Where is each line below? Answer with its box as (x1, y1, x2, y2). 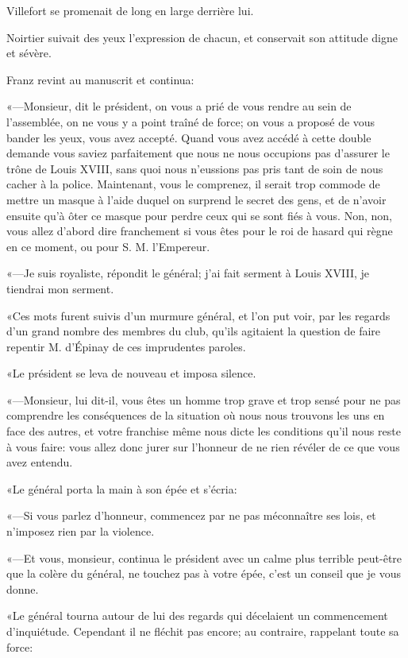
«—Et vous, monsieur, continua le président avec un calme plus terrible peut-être (6, 549, 402, 566)
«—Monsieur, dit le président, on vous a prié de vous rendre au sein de (6, 98, 352, 114)
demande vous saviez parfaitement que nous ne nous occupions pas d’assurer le (6, 145, 390, 161)
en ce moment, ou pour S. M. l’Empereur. (6, 238, 210, 254)
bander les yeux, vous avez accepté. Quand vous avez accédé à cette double (6, 129, 371, 145)
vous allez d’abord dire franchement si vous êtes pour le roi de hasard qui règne (6, 223, 393, 239)
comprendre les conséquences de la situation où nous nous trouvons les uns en (6, 407, 385, 424)
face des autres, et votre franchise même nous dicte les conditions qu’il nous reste (6, 423, 401, 439)
